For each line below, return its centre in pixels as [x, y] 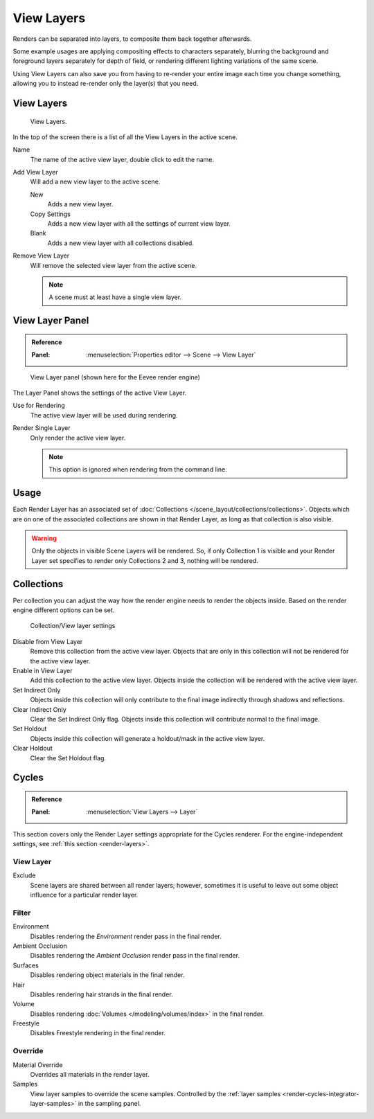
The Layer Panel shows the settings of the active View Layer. [100, 393]
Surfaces [26, 965]
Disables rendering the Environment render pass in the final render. [126, 936]
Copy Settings [50, 214]
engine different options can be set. [64, 610]
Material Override [38, 1065]
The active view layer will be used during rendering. [104, 415]
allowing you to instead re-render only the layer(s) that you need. [106, 84]
